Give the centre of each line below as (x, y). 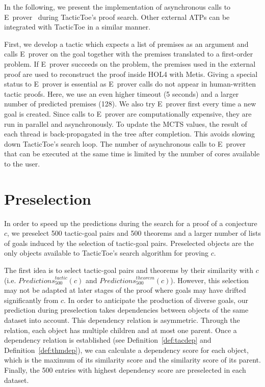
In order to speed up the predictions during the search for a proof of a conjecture (131, 223)
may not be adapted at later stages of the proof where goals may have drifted (125, 290)
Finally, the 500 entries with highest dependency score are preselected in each (125, 369)
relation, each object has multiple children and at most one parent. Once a (121, 330)
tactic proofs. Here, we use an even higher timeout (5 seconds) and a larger (122, 93)
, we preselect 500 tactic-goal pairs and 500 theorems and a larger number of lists (134, 233)
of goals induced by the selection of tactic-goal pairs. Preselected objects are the (129, 243)
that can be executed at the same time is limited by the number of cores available (132, 154)
